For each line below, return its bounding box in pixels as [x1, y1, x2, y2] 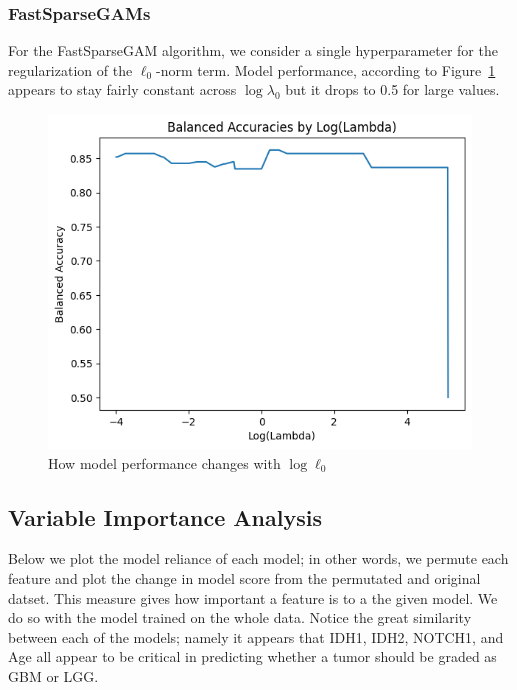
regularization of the [8, 59, 133, 80]
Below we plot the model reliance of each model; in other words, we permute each [8, 548, 509, 569]
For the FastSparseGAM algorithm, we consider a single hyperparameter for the [8, 40, 498, 61]
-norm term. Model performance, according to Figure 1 [156, 59, 496, 80]
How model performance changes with [48, 452, 281, 473]
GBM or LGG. [8, 665, 99, 686]
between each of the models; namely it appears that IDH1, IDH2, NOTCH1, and [8, 626, 504, 647]
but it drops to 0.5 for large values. [285, 79, 500, 100]
